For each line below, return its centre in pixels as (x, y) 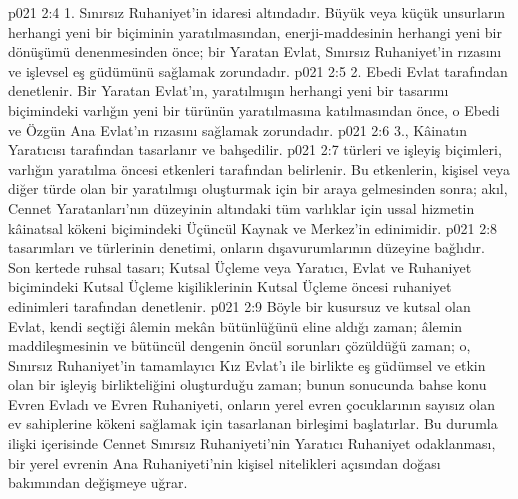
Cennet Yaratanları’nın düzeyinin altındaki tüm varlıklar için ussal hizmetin (241, 207)
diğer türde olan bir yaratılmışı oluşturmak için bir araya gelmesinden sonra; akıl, (258, 188)
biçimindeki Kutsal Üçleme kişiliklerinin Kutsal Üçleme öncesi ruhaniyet (230, 286)
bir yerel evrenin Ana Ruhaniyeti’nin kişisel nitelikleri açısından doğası (224, 462)
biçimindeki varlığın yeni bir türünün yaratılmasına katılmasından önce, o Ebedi (254, 109)
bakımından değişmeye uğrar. (98, 482)
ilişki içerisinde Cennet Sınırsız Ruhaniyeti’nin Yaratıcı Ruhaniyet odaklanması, (252, 443)
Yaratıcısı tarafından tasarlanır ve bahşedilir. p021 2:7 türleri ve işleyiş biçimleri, (255, 149)
